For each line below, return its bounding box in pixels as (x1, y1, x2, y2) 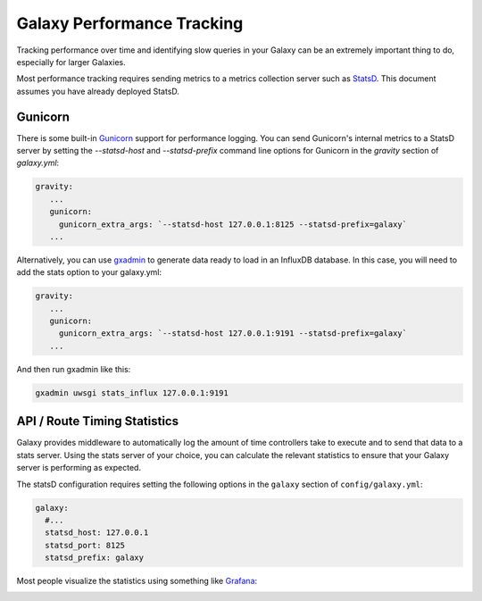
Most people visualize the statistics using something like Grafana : (16, 576, 258, 587)
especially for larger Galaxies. (16, 56, 126, 67)
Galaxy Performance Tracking (16, 13, 244, 33)
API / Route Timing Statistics (16, 413, 179, 429)
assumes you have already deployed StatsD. (16, 86, 180, 96)
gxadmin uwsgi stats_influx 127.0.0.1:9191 (35, 388, 229, 397)
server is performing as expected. (16, 463, 142, 473)
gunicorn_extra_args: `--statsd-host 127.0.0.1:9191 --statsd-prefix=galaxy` (58, 329, 408, 338)
